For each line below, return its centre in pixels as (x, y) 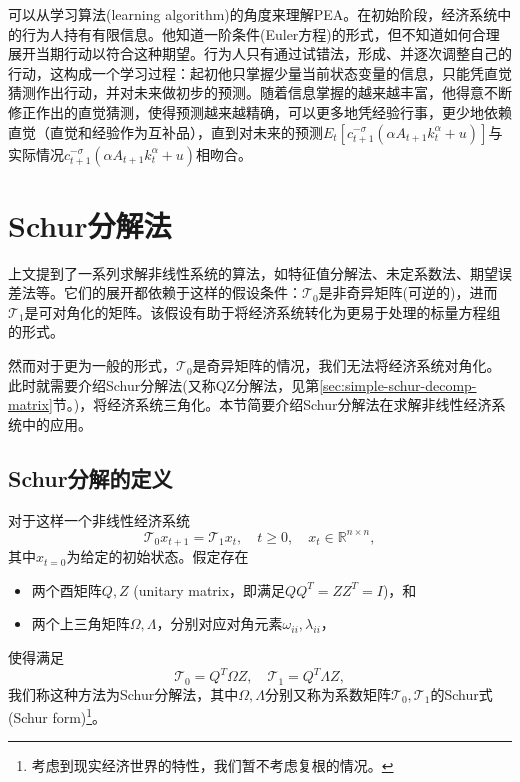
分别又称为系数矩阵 (328, 693)
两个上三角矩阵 (80, 623)
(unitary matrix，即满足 (209, 589)
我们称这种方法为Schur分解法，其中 (123, 693)
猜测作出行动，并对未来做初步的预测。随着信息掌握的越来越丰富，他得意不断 (260, 92)
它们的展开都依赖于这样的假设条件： (182, 292)
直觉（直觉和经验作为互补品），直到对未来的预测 (165, 131)
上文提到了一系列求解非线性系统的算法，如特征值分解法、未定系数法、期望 (253, 272)
